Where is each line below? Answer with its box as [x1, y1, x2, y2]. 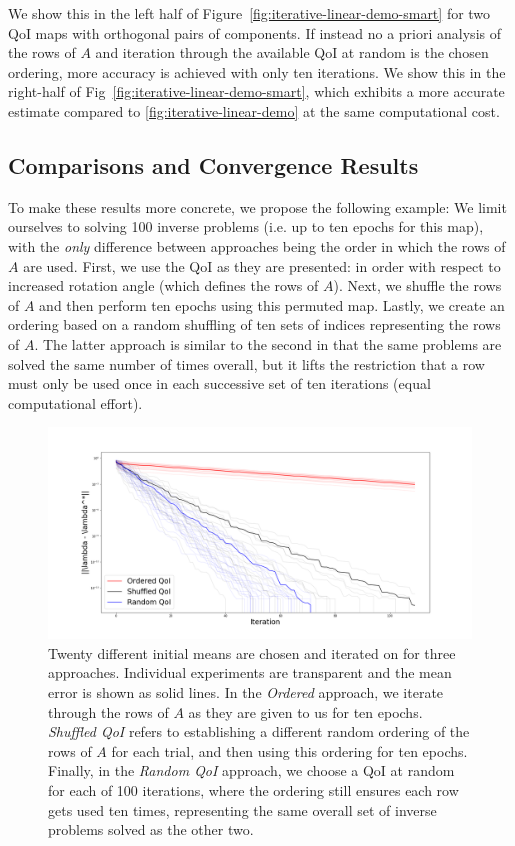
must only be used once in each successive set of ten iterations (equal [8, 373, 431, 394]
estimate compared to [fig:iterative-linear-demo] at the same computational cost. [8, 100, 500, 121]
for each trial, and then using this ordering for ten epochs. [111, 740, 468, 761]
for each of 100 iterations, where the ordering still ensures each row [48, 780, 459, 801]
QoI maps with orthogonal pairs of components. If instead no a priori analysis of [8, 22, 501, 43]
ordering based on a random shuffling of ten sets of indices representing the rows [8, 314, 501, 335]
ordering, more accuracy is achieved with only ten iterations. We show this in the [8, 61, 506, 82]
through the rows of [48, 701, 169, 722]
